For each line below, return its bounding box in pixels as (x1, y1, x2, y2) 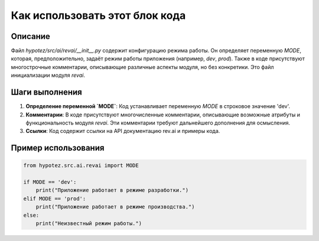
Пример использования (11, 143, 105, 153)
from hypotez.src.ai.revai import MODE (23, 162, 139, 169)
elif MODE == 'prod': (23, 195, 86, 202)
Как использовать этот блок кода (11, 9, 186, 22)
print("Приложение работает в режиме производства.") (35, 204, 195, 210)
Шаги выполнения (11, 87, 82, 97)
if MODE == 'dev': (23, 179, 77, 185)
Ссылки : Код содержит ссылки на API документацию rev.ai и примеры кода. (25, 128, 220, 135)
